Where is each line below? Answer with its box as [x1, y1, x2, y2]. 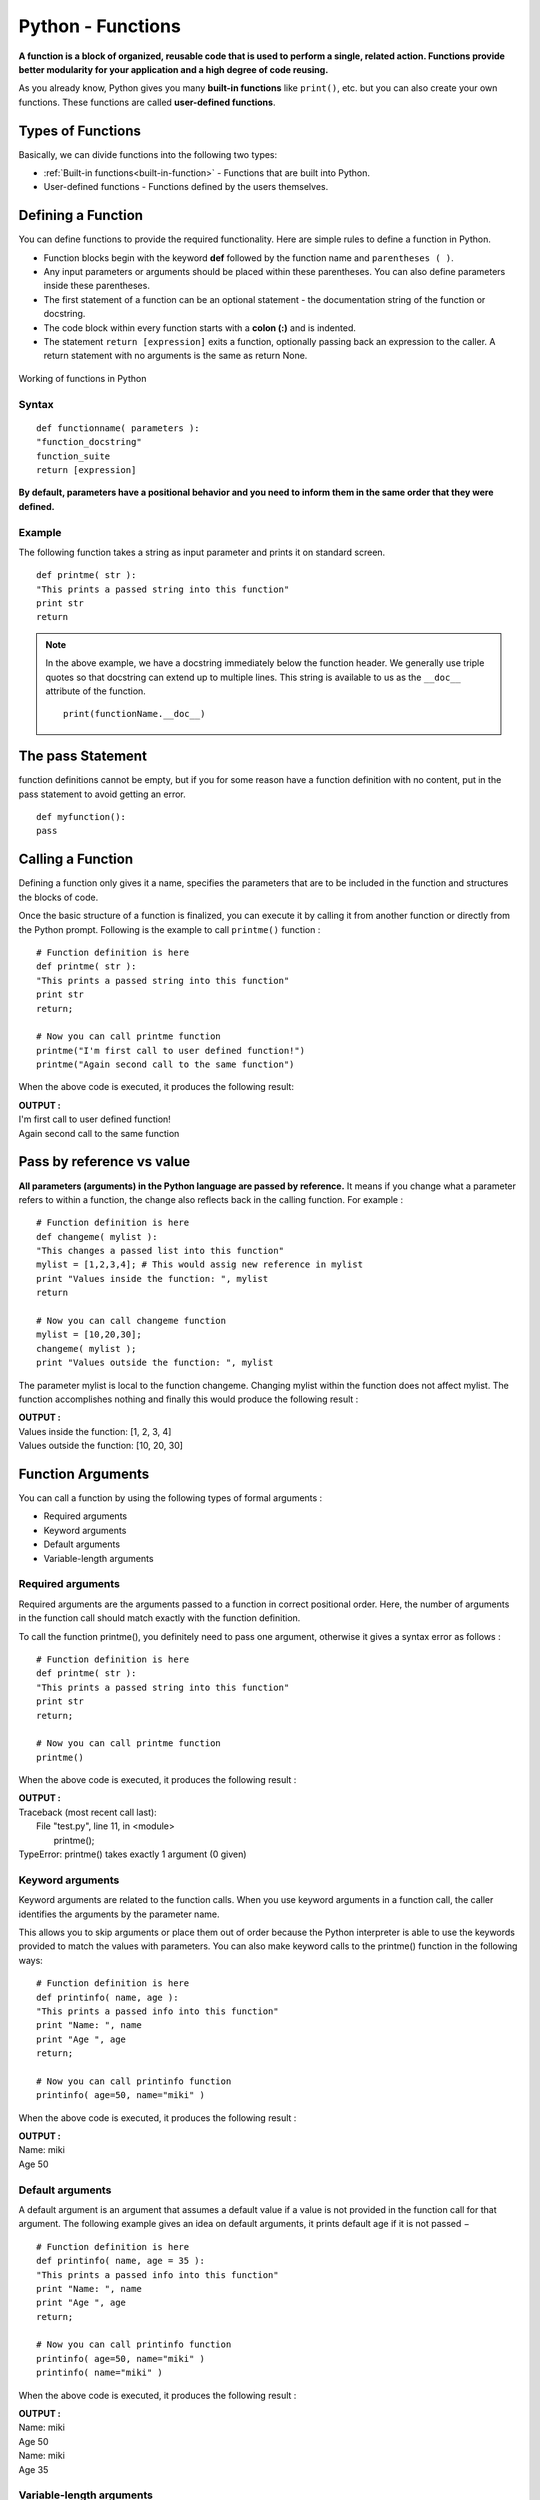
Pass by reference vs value [18, 1153, 191, 1170]
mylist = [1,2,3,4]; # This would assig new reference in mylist [36, 1259, 364, 1270]
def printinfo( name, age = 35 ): [36, 2255, 205, 2267]
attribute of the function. [45, 685, 147, 697]
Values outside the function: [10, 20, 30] [18, 1440, 184, 1452]
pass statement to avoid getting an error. [18, 788, 187, 800]
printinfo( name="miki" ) [36, 2367, 164, 2379]
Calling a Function [18, 851, 134, 868]
